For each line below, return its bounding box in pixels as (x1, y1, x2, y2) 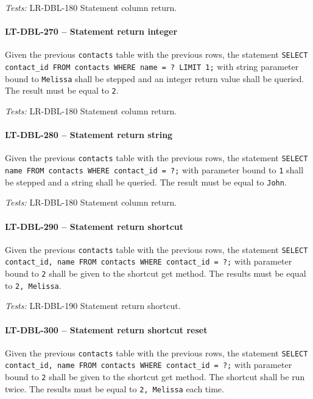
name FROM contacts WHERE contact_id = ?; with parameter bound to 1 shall (5, 164, 304, 176)
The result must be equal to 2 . (5, 84, 119, 97)
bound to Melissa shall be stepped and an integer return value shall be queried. (5, 72, 304, 85)
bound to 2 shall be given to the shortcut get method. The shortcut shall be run (5, 370, 305, 383)
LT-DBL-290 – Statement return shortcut (5, 220, 184, 232)
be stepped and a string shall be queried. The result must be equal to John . (5, 175, 287, 188)
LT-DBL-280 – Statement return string (5, 128, 173, 141)
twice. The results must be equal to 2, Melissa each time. (5, 382, 224, 395)
